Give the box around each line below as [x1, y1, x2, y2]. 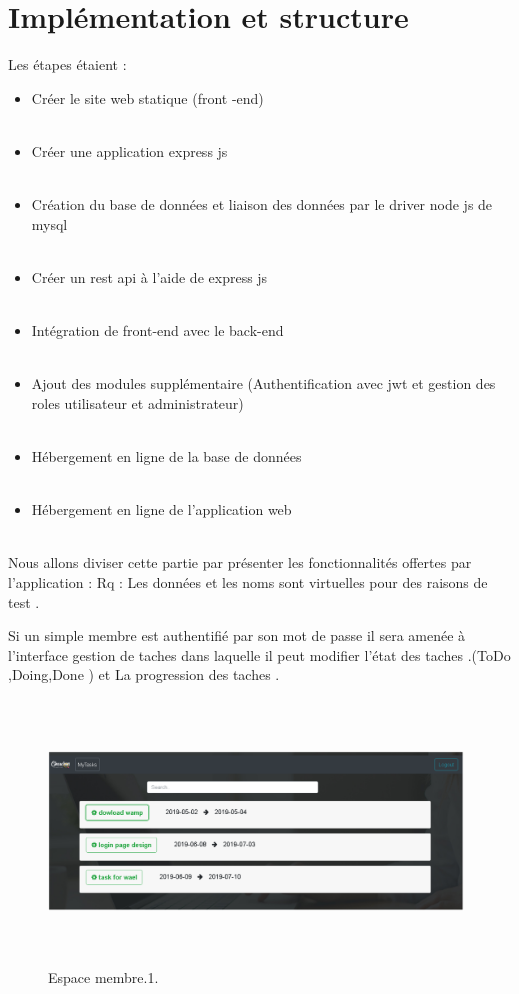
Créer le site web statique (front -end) [31, 87, 264, 108]
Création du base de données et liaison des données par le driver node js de [31, 194, 493, 215]
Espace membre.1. [48, 967, 159, 988]
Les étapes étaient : [8, 54, 127, 75]
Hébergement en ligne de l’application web [31, 499, 292, 520]
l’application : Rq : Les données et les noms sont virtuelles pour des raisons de [8, 572, 488, 592]
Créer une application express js [31, 140, 228, 161]
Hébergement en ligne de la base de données [31, 446, 302, 467]
